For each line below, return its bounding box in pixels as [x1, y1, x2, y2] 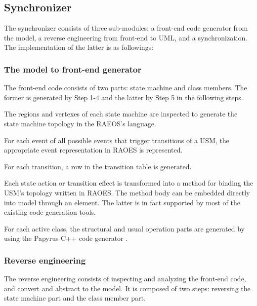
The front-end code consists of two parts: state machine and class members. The [4, 82, 247, 93]
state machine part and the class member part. [4, 293, 146, 303]
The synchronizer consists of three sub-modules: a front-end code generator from [4, 23, 248, 33]
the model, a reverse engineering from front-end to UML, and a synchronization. [4, 32, 248, 42]
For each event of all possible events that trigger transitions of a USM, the [4, 135, 229, 145]
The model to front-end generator [4, 63, 142, 75]
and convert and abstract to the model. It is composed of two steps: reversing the [4, 283, 251, 293]
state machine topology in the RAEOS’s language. [4, 118, 156, 128]
